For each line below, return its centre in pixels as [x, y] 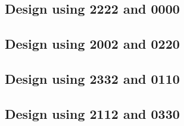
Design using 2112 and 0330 [92, 113]
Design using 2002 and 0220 [92, 44]
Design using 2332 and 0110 [92, 78]
